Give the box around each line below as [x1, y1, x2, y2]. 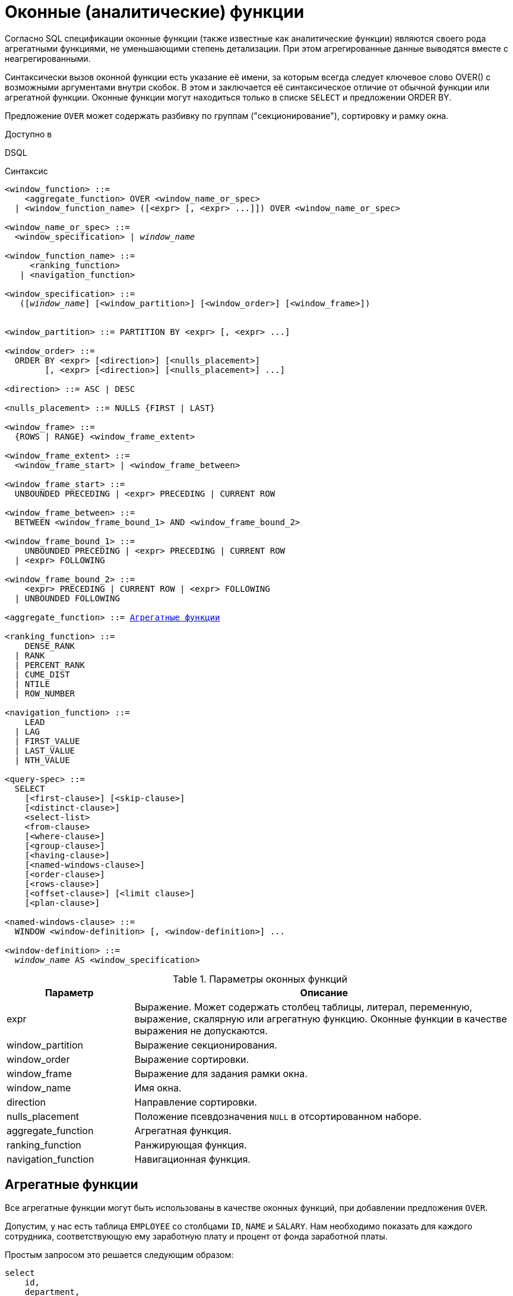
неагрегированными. [5, 53, 91, 64]
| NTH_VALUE [14, 755, 70, 765]
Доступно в [5, 128, 52, 139]
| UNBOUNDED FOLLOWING [14, 593, 120, 603]
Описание [300, 986, 348, 999]
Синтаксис [5, 165, 48, 176]
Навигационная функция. [134, 1153, 251, 1165]
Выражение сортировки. [134, 1053, 249, 1065]
